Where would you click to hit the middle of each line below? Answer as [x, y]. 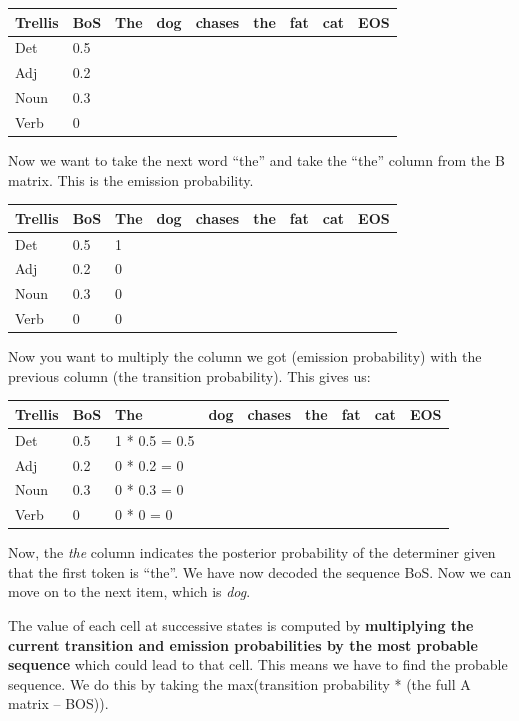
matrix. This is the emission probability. [131, 179]
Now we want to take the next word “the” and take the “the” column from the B [256, 159]
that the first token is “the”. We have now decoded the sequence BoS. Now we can [260, 571]
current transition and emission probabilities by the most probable [243, 644]
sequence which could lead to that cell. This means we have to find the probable [258, 664]
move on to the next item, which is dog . [129, 591]
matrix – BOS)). [58, 703]
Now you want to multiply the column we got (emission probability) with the [245, 356]
